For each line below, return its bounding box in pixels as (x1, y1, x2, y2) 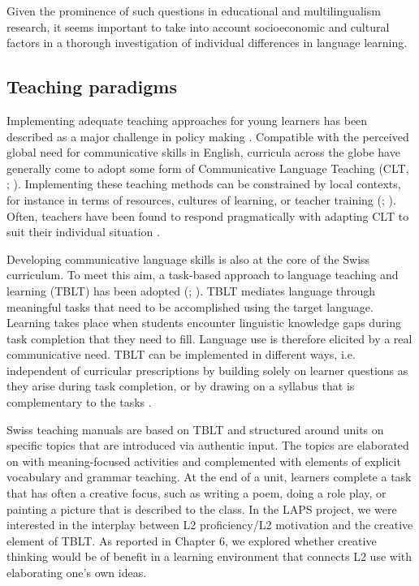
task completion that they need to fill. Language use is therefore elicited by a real (6, 330, 413, 347)
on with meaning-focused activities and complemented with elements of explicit (6, 452, 401, 469)
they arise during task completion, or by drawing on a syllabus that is (6, 377, 355, 394)
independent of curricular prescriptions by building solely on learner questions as (6, 361, 408, 378)
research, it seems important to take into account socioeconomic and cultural (6, 18, 390, 35)
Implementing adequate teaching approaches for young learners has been (6, 111, 368, 128)
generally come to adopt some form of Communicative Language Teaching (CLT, (6, 159, 409, 176)
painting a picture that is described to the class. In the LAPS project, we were (6, 500, 397, 517)
